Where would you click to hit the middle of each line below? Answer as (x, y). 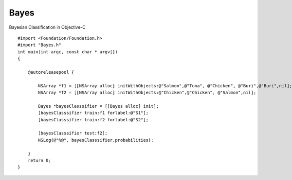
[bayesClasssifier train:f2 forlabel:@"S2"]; (93, 120)
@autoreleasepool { (51, 72)
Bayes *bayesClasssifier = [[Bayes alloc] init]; (99, 106)
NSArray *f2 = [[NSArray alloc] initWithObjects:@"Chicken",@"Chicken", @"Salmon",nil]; (147, 93)
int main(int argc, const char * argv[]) (68, 52)
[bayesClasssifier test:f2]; (73, 133)
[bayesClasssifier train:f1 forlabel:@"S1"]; (93, 113)
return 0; (39, 160)
